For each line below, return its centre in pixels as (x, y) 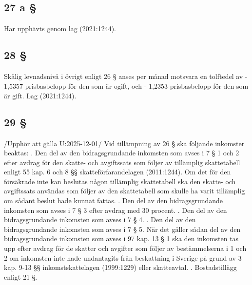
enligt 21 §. (21, 276)
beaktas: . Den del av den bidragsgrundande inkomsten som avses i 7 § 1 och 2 (122, 153)
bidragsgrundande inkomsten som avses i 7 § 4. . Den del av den (100, 219)
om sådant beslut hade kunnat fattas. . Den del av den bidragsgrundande (114, 200)
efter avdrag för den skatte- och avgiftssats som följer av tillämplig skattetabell (122, 162)
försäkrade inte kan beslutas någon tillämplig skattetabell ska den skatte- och (120, 181)
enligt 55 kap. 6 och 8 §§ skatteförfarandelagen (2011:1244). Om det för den (117, 172)
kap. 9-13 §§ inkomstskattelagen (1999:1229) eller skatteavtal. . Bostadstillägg (120, 267)
